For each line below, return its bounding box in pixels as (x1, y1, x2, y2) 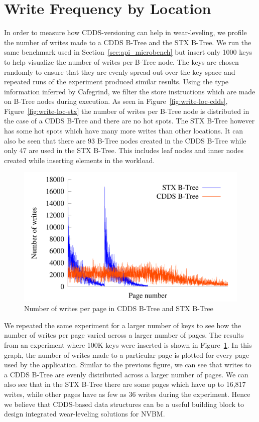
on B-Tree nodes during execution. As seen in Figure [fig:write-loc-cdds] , (4, 96, 228, 106)
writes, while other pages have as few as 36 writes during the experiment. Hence (4, 388, 250, 399)
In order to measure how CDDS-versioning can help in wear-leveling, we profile (4, 27, 247, 38)
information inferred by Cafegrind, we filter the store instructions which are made (4, 86, 255, 96)
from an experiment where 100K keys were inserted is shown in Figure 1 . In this (4, 339, 252, 350)
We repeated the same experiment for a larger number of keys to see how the (4, 320, 241, 330)
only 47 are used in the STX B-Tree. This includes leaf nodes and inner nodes (4, 145, 244, 156)
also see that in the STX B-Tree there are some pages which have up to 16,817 (4, 379, 246, 389)
